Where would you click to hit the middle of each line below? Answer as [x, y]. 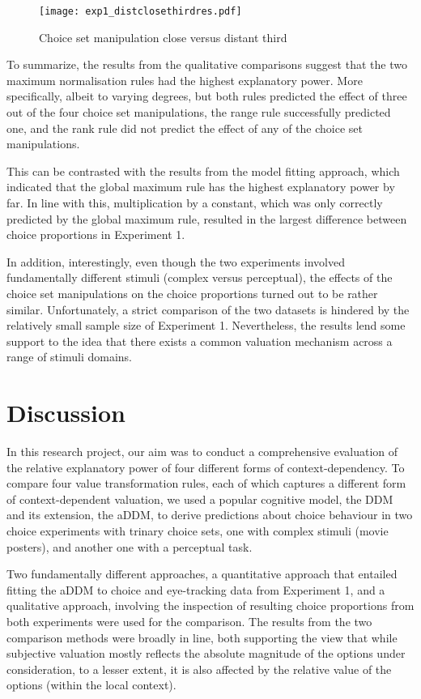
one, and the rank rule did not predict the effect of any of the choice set [185, 128]
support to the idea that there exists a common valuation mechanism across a [200, 341]
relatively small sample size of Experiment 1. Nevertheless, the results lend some [206, 325]
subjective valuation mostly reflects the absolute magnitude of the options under [206, 653]
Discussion [66, 413]
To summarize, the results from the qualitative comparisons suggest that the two [207, 64]
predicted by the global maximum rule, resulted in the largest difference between [207, 218]
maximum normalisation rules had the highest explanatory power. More [185, 80]
